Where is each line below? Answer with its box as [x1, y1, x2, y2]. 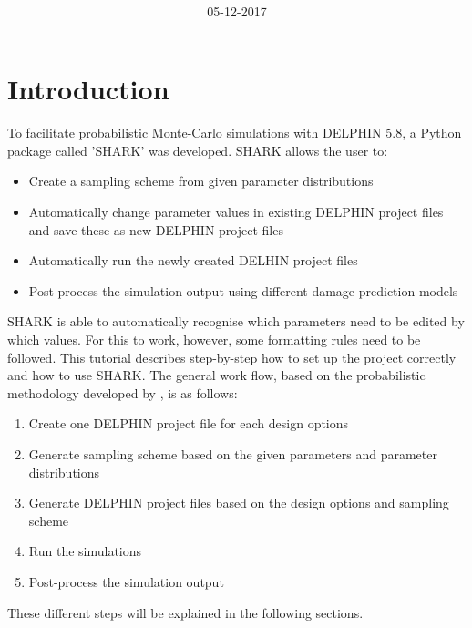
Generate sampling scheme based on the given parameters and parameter [28, 444, 437, 463]
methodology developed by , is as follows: [7, 383, 238, 402]
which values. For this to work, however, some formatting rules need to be [7, 330, 421, 348]
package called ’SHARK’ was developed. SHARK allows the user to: [7, 140, 388, 160]
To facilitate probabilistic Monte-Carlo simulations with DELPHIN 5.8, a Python [7, 123, 462, 142]
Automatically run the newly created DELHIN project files [28, 251, 358, 270]
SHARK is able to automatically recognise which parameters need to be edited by [7, 312, 465, 331]
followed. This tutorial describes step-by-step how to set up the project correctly [7, 347, 457, 366]
